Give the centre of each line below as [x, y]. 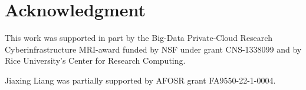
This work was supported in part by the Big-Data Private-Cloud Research [139, 38]
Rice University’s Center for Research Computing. [95, 60]
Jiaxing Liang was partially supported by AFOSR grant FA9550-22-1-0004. [140, 80]
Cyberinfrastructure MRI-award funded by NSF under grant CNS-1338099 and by [153, 49]
